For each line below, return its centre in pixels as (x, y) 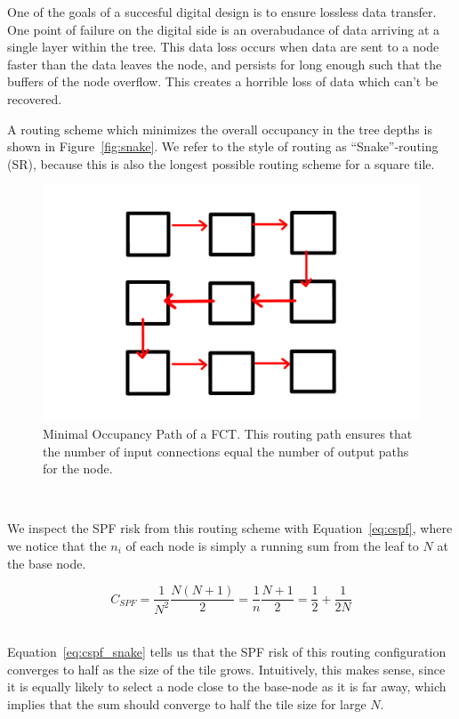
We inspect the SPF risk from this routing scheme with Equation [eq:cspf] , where (230, 528)
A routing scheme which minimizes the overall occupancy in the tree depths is (220, 129)
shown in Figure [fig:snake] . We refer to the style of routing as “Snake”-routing (223, 146)
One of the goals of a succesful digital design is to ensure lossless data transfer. (222, 12)
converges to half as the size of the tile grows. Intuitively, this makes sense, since (226, 669)
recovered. (35, 98)
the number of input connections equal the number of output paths (226, 451)
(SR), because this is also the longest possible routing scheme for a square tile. (221, 163)
